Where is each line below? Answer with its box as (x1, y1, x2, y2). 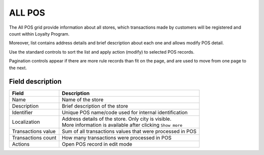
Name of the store (62, 97, 104, 103)
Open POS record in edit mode (62, 141, 132, 148)
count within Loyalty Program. (9, 31, 70, 37)
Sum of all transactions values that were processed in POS (62, 128, 197, 135)
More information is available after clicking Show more (62, 122, 183, 129)
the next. (9, 65, 27, 71)
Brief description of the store (62, 103, 128, 110)
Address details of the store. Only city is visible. (62, 116, 172, 122)
